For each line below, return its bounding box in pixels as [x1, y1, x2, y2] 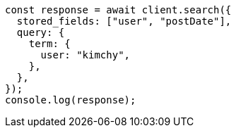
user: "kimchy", [40, 49, 131, 61]
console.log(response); [5, 94, 136, 106]
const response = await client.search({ [5, 4, 232, 15]
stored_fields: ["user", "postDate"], [16, 15, 232, 27]
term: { [28, 38, 71, 49]
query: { [16, 27, 65, 38]
